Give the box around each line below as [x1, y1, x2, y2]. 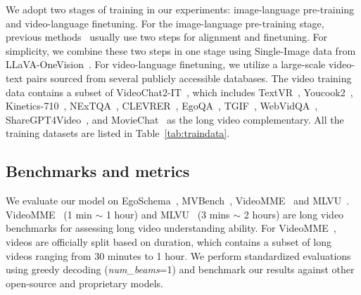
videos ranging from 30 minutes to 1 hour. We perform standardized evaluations [6, 248, 351, 263]
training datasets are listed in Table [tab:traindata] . [6, 126, 230, 140]
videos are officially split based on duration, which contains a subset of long [6, 234, 331, 249]
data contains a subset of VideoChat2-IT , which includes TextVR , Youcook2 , [6, 84, 353, 99]
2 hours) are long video [243, 206, 344, 221]
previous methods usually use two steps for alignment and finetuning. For [6, 29, 327, 44]
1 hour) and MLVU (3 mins [106, 206, 230, 221]
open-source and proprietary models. [6, 275, 163, 290]
